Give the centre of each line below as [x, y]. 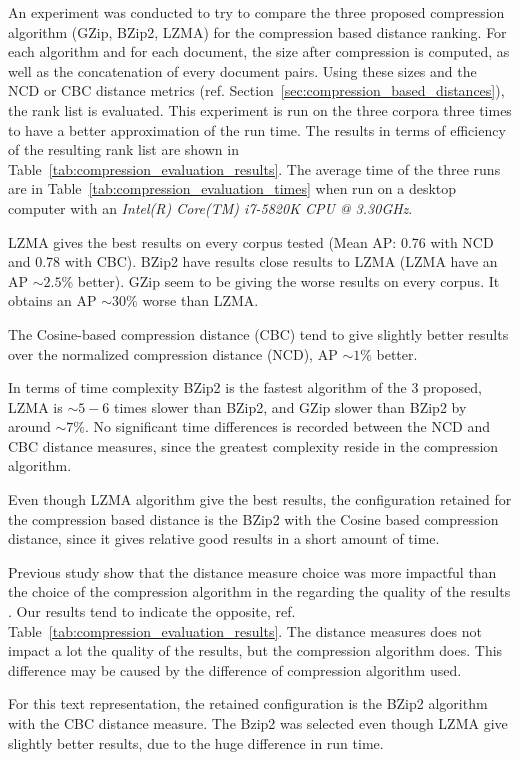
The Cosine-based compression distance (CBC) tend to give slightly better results [258, 333]
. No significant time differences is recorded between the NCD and [287, 426]
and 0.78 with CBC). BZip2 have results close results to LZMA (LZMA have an [253, 261]
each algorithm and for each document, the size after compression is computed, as [259, 51]
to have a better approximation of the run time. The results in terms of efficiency [257, 129]
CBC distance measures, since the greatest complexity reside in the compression [253, 445]
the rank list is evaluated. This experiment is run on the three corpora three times [260, 109]
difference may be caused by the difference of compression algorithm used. [235, 669]
